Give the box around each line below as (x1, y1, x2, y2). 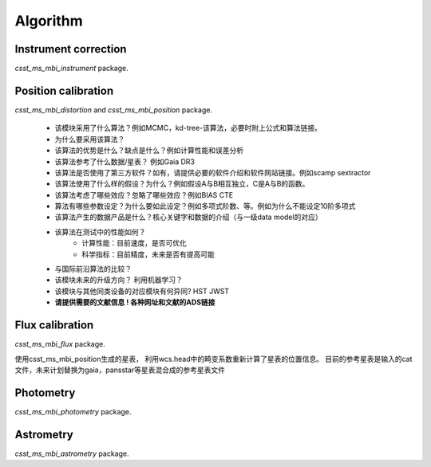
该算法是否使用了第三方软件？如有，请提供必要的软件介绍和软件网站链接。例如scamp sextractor (54, 167, 371, 177)
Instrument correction (14, 42, 127, 56)
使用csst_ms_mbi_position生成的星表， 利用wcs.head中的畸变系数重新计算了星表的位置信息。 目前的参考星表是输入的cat (14, 354, 413, 363)
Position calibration (14, 84, 114, 97)
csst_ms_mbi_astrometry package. (14, 449, 129, 458)
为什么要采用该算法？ (54, 134, 125, 143)
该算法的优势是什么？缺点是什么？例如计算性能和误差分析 (54, 146, 243, 155)
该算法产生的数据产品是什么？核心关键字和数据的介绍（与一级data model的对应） (54, 212, 322, 222)
